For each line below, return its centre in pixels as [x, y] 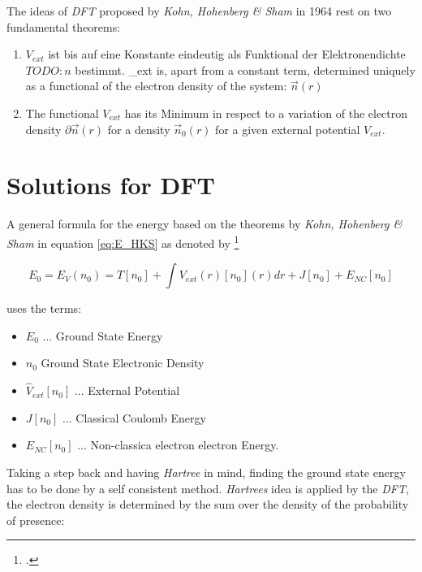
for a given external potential [288, 129]
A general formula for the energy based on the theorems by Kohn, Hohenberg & [205, 224]
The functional [62, 113]
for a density [139, 129]
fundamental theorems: [64, 26]
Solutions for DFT [111, 185]
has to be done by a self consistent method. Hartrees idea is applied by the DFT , [208, 488]
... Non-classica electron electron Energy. [178, 445]
